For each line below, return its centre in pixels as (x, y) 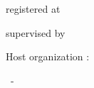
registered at (33, 9)
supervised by (36, 32)
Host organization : (48, 56)
